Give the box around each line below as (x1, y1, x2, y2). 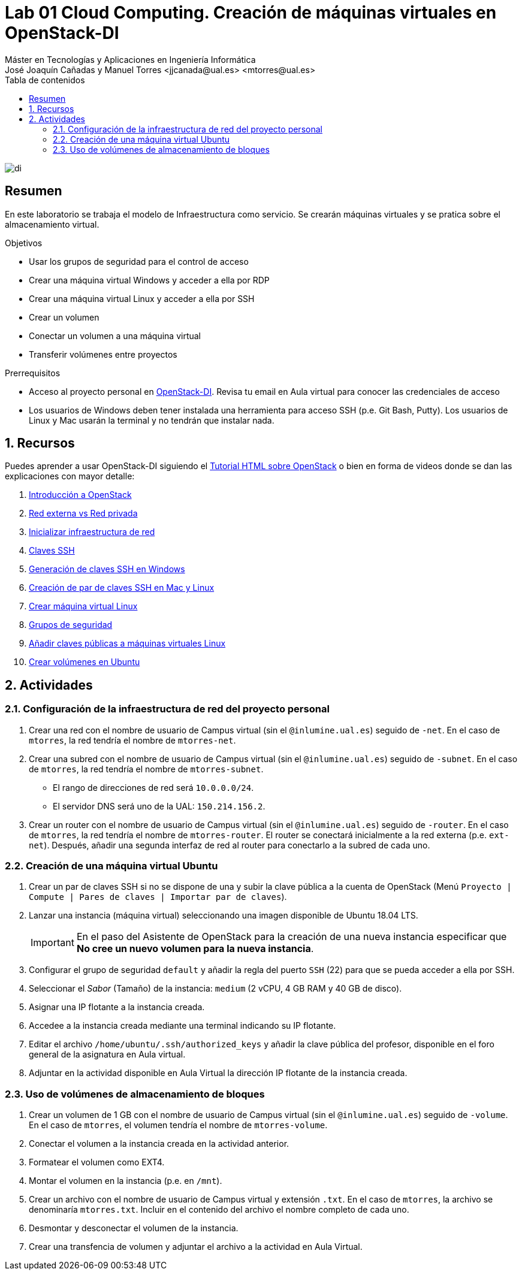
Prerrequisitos (5, 367, 61, 378)
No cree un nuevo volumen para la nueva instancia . (76, 942, 314, 955)
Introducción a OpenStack (29, 490, 132, 500)
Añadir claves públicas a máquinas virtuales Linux (29, 638, 226, 649)
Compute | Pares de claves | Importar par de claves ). (29, 892, 287, 902)
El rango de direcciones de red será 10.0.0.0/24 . (53, 782, 254, 793)
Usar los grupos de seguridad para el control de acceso (29, 256, 249, 267)
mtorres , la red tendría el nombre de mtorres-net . (29, 735, 236, 745)
